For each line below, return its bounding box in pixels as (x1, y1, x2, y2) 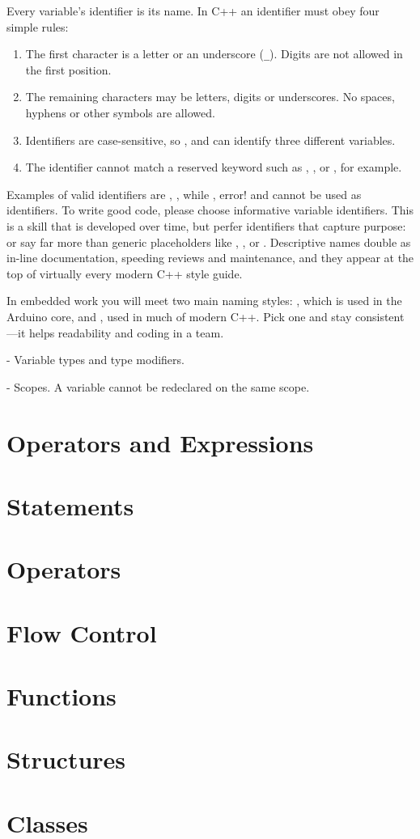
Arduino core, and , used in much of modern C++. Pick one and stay (6, 307, 352, 324)
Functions (6, 680, 117, 713)
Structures (6, 743, 126, 776)
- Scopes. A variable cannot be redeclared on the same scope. (6, 378, 310, 395)
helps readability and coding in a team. (28, 324, 224, 341)
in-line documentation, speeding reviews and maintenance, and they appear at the (6, 249, 414, 266)
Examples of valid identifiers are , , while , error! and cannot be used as (6, 185, 362, 202)
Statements (6, 489, 134, 522)
